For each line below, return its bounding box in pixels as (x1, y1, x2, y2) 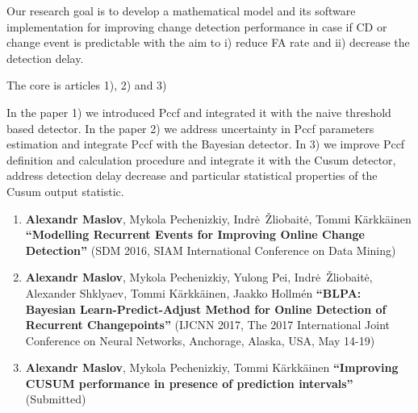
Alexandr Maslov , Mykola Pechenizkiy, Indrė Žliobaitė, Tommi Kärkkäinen (25, 210, 412, 227)
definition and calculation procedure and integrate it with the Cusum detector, (6, 151, 396, 168)
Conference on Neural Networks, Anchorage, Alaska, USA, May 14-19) (25, 332, 375, 348)
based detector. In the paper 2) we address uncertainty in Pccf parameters (6, 119, 374, 136)
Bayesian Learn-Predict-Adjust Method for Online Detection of (25, 300, 387, 317)
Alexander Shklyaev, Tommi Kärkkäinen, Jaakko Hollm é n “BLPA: (25, 284, 362, 301)
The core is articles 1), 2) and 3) (6, 77, 167, 94)
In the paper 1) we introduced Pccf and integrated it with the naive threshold (6, 103, 391, 120)
